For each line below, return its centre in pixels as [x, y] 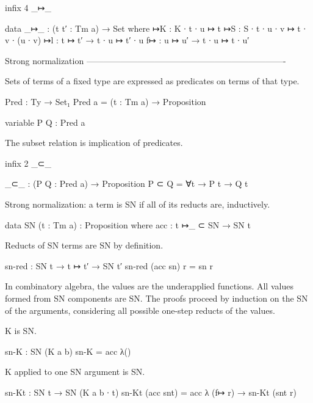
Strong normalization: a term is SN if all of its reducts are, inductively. [138, 204]
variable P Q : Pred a [45, 122]
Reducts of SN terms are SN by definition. [84, 245]
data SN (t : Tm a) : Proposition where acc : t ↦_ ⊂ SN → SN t [128, 224]
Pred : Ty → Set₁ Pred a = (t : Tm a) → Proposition [106, 101]
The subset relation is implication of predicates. [94, 143]
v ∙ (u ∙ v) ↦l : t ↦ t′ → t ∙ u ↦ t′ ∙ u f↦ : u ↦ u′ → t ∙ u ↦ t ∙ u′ [127, 40]
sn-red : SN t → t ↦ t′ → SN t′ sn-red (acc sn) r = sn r [109, 265]
